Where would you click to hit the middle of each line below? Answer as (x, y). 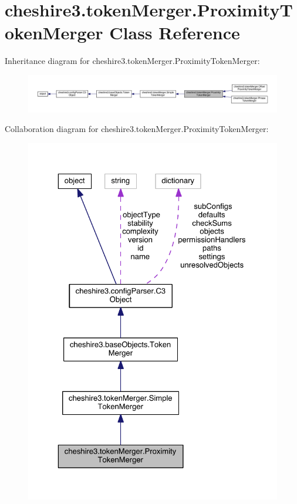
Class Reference (175, 33)
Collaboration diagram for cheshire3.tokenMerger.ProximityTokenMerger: (137, 129)
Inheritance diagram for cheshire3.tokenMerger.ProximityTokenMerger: (132, 61)
